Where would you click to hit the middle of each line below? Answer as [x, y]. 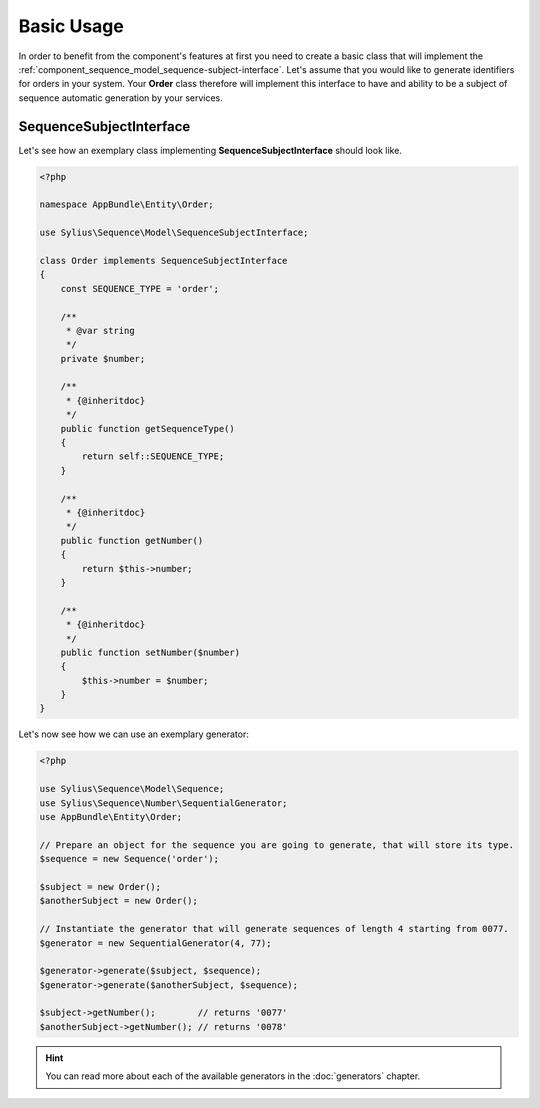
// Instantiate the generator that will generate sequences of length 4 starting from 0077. [274, 929]
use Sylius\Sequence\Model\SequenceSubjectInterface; [174, 233]
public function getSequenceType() [147, 428]
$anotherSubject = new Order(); [119, 901]
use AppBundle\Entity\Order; [111, 816]
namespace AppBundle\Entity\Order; [126, 204]
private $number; [103, 358]
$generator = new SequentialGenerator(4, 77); [155, 943]
